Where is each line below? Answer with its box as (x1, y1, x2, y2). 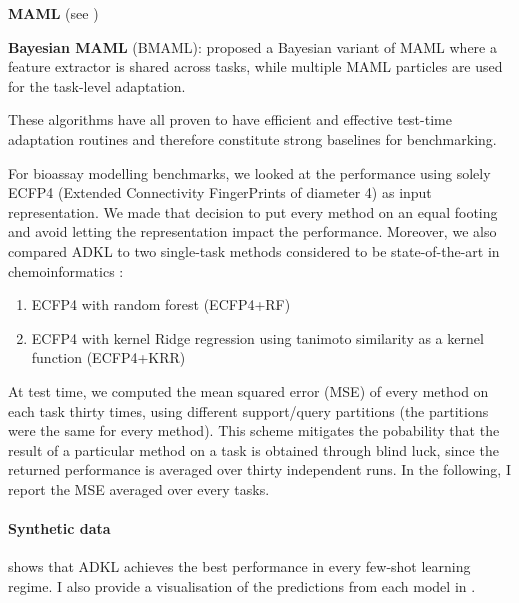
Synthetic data (8, 518, 111, 539)
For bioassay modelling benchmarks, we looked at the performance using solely (8, 162, 491, 183)
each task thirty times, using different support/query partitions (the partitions (8, 400, 489, 421)
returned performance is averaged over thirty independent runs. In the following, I (8, 459, 511, 480)
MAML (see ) (8, 3, 99, 23)
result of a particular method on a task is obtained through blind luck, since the (8, 439, 499, 460)
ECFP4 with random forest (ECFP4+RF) (31, 294, 291, 315)
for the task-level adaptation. (8, 75, 186, 96)
